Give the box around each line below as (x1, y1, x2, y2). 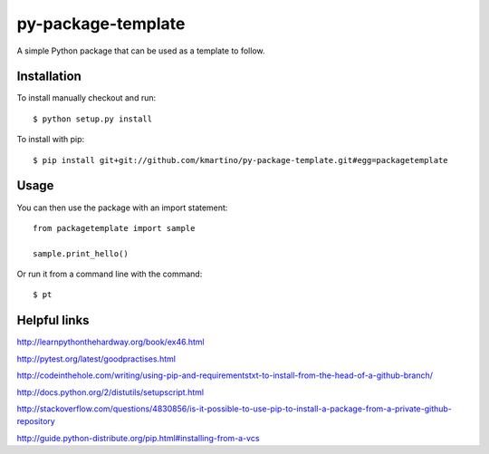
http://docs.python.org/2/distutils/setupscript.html (16, 386, 204, 398)
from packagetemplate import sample (33, 223, 196, 233)
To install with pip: (16, 134, 85, 145)
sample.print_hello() (33, 248, 129, 258)
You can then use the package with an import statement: (16, 202, 228, 213)
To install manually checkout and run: (16, 92, 157, 103)
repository (16, 416, 56, 427)
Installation (16, 69, 81, 84)
